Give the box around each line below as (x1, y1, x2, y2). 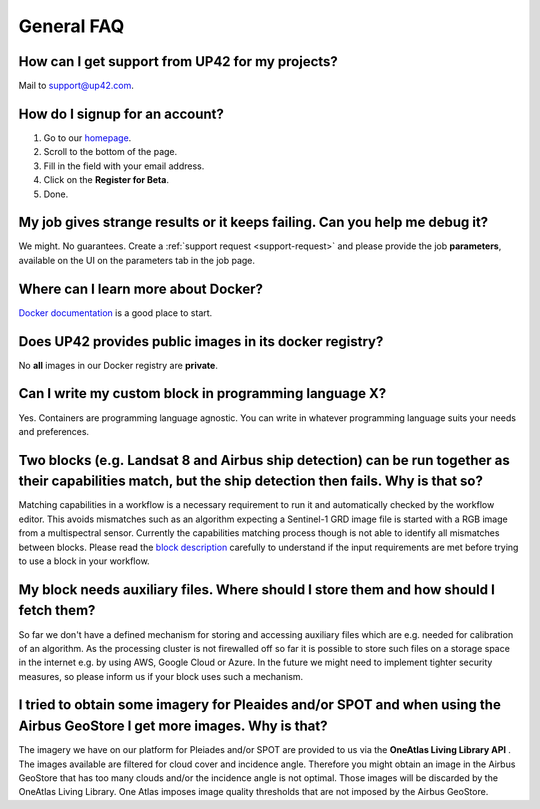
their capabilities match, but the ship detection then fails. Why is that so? (18, 473, 484, 490)
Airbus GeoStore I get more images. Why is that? (18, 718, 328, 735)
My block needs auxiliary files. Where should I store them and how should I (18, 581, 495, 598)
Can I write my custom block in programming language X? (18, 385, 387, 402)
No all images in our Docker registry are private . (18, 359, 219, 371)
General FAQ (18, 15, 125, 37)
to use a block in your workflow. (18, 555, 150, 567)
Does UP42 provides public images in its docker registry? (18, 333, 384, 350)
